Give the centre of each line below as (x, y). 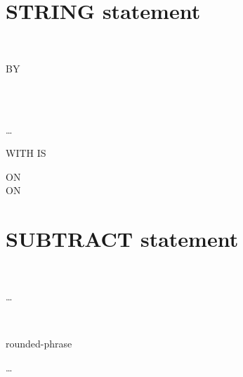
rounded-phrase (39, 343)
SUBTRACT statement (122, 239)
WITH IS (26, 153)
